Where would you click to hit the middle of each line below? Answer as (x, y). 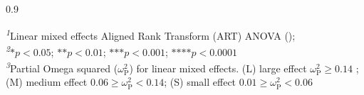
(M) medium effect (47, 82)
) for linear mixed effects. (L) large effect (218, 68)
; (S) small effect (200, 82)
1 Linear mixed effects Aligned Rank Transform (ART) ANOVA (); (151, 34)
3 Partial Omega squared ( (62, 67)
